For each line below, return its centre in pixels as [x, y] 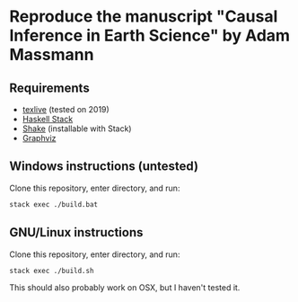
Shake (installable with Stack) [77, 129]
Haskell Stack [48, 119]
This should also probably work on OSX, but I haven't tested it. [125, 288]
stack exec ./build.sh [52, 271]
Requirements [49, 88]
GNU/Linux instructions [76, 232]
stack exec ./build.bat [54, 204]
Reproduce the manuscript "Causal [144, 17]
